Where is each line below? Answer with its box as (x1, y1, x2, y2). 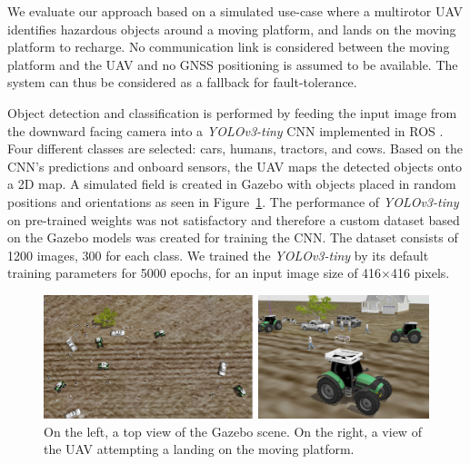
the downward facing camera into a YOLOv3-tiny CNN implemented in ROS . (7, 121, 444, 140)
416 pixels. (391, 263, 450, 282)
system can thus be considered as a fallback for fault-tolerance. (7, 73, 357, 92)
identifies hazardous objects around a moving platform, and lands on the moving (7, 19, 456, 38)
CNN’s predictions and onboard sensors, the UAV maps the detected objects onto (7, 156, 462, 175)
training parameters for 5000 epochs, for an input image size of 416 (7, 263, 382, 282)
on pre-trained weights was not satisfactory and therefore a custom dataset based (7, 210, 460, 229)
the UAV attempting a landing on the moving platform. (44, 439, 355, 459)
